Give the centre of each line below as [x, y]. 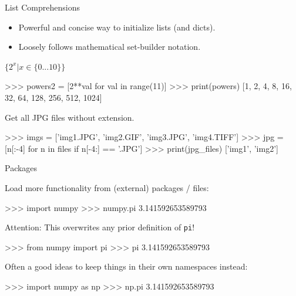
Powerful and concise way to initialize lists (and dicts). [117, 27]
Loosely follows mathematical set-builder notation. [110, 47]
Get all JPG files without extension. [70, 117]
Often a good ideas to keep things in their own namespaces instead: [126, 266]
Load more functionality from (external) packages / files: [107, 187]
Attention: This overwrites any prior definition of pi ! [100, 227]
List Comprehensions [43, 7]
